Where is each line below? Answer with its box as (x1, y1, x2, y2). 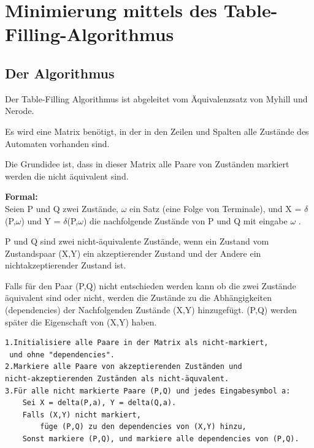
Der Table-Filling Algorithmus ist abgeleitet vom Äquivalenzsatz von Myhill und (5, 92, 308, 105)
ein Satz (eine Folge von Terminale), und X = (129, 202, 302, 215)
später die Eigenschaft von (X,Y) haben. (5, 315, 157, 328)
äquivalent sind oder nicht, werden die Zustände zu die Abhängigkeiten (5, 291, 272, 304)
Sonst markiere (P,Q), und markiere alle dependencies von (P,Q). (22, 435, 299, 444)
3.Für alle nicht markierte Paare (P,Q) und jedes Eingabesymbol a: (5, 386, 291, 395)
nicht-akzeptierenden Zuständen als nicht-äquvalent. (5, 374, 229, 384)
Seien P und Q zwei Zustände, (5, 202, 118, 215)
